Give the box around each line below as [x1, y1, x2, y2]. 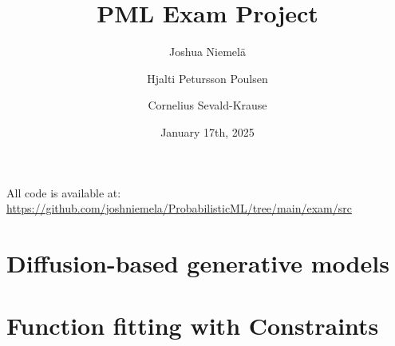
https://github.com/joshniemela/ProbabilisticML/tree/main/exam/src [6, 200, 352, 217]
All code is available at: [6, 184, 121, 201]
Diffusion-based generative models [6, 246, 389, 279]
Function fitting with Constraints [6, 309, 379, 342]
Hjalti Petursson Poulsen [147, 70, 268, 86]
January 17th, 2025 [160, 123, 255, 140]
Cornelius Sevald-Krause [148, 97, 267, 113]
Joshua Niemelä [169, 43, 246, 60]
